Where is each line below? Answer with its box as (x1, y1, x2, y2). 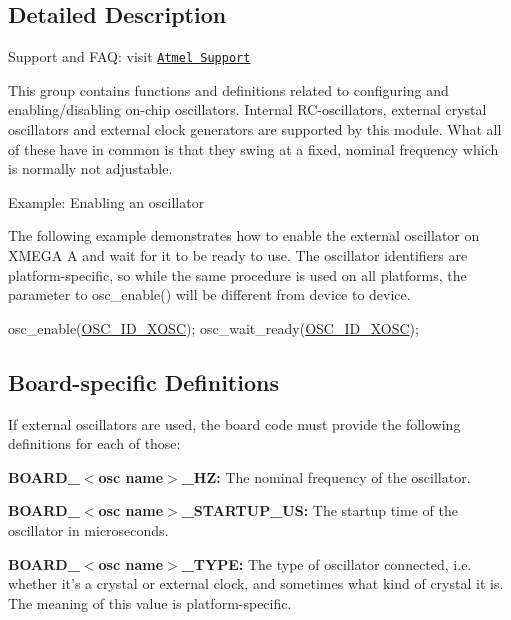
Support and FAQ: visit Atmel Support (8, 46, 251, 67)
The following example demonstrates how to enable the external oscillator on (8, 225, 480, 246)
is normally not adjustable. (8, 158, 173, 179)
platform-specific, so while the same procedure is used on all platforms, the (8, 264, 467, 285)
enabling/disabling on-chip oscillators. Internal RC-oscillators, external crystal (8, 99, 487, 120)
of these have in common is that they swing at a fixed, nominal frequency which (8, 138, 499, 159)
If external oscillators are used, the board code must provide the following (8, 413, 461, 434)
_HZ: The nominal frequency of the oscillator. (181, 466, 471, 487)
